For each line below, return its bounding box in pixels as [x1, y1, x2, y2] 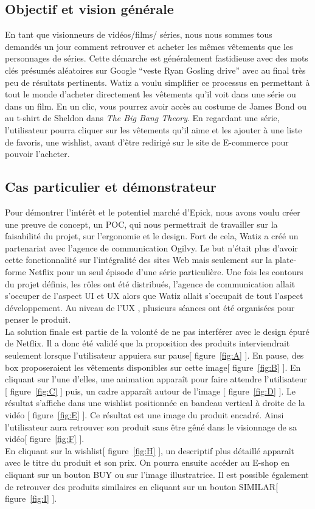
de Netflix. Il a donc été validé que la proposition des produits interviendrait [5, 337, 290, 349]
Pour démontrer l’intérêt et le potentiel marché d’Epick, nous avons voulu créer [5, 205, 300, 218]
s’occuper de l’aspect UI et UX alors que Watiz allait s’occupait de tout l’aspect [5, 289, 303, 302]
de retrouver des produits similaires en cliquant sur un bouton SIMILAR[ [5, 480, 279, 493]
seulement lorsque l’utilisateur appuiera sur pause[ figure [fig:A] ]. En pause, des [5, 349, 304, 362]
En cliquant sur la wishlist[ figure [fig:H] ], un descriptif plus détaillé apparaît [5, 444, 295, 457]
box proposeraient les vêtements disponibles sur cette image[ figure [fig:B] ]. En [5, 360, 301, 373]
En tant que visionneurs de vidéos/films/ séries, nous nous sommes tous [5, 28, 272, 41]
